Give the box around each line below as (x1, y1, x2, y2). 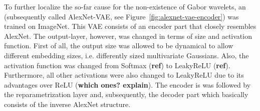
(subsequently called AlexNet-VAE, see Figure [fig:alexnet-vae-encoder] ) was (4, 11, 239, 21)
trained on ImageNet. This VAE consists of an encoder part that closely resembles (4, 21, 256, 31)
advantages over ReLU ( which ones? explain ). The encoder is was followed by (4, 79, 251, 90)
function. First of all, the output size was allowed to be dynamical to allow (4, 40, 233, 51)
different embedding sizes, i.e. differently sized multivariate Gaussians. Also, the (4, 50, 249, 60)
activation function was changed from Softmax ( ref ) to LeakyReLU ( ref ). (4, 60, 230, 70)
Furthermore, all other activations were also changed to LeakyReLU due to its (4, 70, 244, 80)
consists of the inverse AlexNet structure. (4, 99, 131, 109)
